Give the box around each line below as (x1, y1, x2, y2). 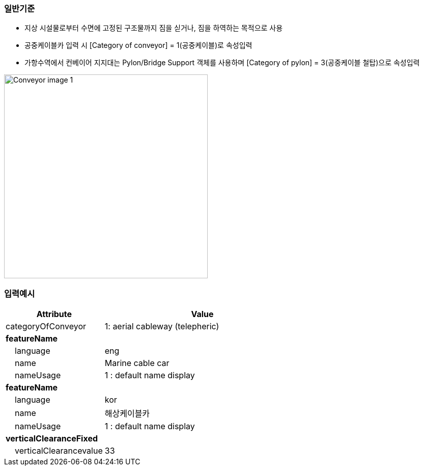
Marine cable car (104, 358, 170, 369)
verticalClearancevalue (15, 446, 103, 456)
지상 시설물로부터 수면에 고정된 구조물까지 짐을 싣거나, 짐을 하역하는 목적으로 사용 (24, 23, 283, 33)
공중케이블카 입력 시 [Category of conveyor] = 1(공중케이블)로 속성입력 (24, 41, 252, 50)
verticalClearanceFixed (6, 433, 98, 444)
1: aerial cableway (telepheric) (104, 321, 219, 332)
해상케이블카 (104, 408, 150, 419)
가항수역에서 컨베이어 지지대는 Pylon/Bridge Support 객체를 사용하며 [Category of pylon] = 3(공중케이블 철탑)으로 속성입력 (24, 58, 420, 67)
